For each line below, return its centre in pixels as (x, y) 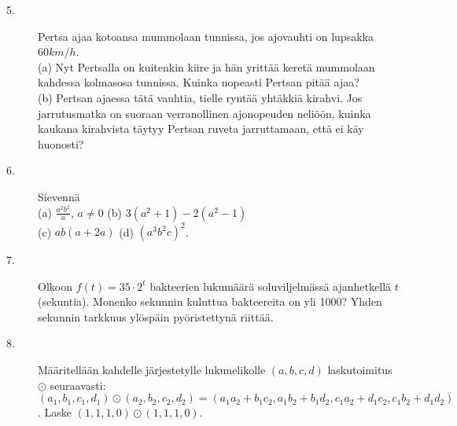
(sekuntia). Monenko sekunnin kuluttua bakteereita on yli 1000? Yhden (210, 301)
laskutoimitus (360, 370)
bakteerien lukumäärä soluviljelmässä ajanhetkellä (271, 286)
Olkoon (55, 286)
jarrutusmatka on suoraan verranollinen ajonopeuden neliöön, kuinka (205, 113)
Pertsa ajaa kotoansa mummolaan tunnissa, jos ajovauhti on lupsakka (206, 36)
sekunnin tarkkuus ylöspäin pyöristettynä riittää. (156, 316)
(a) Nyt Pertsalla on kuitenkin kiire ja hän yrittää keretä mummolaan (206, 66)
